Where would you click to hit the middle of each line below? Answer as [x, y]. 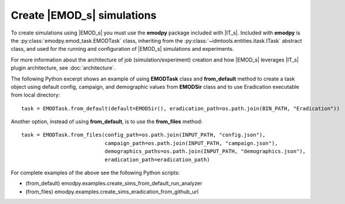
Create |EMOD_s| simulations [84, 15]
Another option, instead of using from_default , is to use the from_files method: [106, 122]
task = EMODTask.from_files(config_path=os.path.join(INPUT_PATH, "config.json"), [143, 135]
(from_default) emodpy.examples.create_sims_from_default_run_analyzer [114, 184]
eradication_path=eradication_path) [158, 160]
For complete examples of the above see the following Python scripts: [95, 173]
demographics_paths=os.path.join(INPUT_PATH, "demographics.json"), [205, 151]
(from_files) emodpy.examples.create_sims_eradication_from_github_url [112, 191]
